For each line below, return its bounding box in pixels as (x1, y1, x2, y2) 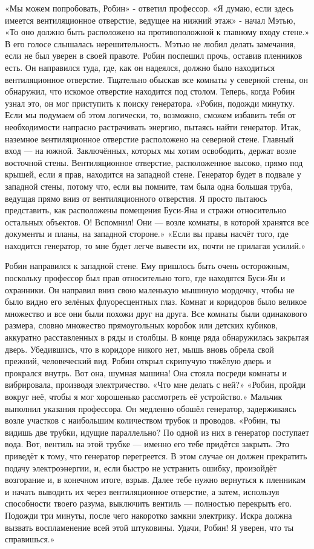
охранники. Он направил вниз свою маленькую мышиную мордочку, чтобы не (5, 283, 295, 296)
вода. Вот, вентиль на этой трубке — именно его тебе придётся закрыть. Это (5, 438, 289, 450)
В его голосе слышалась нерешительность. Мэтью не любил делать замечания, (5, 37, 296, 50)
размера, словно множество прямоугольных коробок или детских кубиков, (5, 319, 278, 331)
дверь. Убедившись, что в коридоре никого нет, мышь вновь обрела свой (5, 342, 274, 355)
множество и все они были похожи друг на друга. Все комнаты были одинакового (5, 307, 307, 319)
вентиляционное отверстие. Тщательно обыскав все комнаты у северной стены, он (5, 73, 309, 85)
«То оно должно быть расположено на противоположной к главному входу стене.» (5, 25, 310, 38)
